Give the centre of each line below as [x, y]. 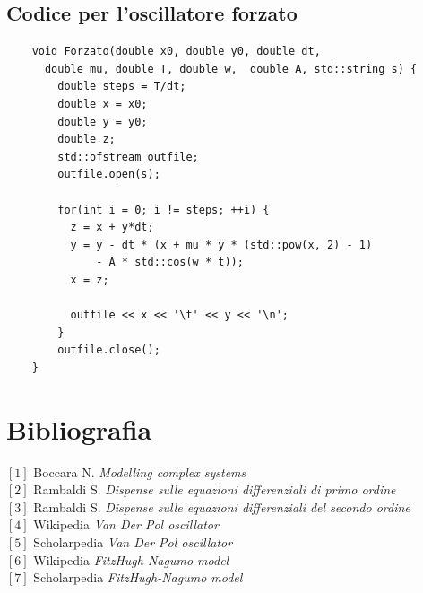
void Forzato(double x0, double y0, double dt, [176, 52]
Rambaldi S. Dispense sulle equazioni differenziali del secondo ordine [222, 506]
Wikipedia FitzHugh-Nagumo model [131, 559]
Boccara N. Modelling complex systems [140, 471]
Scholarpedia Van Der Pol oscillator [133, 541]
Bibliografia [79, 428]
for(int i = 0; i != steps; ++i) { [164, 209]
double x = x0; [103, 104]
